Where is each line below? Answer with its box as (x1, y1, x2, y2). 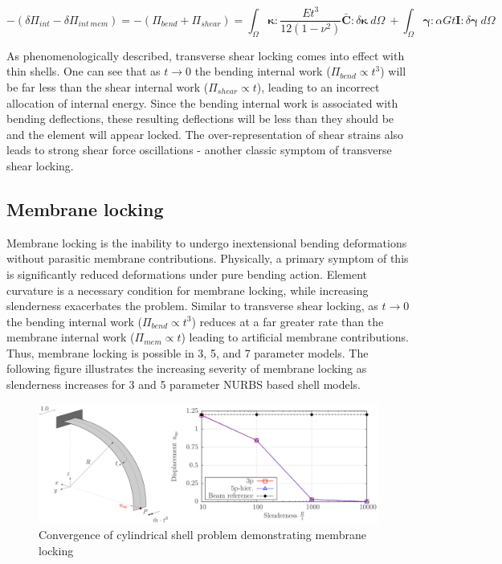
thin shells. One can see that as (6, 63, 161, 80)
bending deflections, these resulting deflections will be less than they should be (6, 110, 394, 127)
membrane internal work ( (6, 329, 135, 345)
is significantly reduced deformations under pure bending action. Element (6, 265, 368, 282)
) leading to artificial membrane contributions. (181, 329, 409, 345)
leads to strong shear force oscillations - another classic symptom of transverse (6, 141, 392, 158)
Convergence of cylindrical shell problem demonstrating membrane (39, 526, 366, 543)
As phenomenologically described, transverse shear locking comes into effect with (6, 47, 405, 63)
